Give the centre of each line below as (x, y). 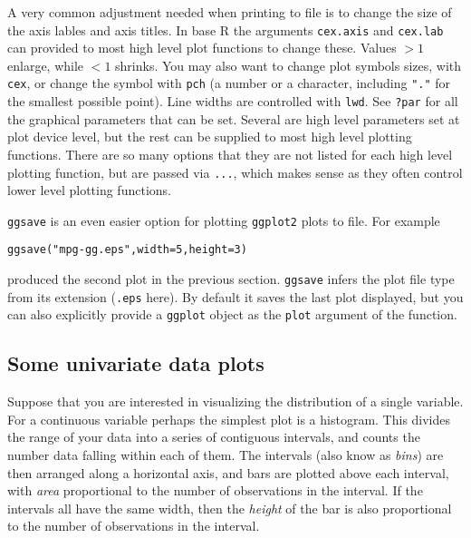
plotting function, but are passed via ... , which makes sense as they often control (235, 172)
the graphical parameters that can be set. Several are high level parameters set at (234, 118)
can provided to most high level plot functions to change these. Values (202, 48)
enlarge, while (46, 65)
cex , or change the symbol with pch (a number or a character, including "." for (229, 83)
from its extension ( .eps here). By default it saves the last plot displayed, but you (235, 296)
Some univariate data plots (136, 363)
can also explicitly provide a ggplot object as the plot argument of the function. (232, 314)
